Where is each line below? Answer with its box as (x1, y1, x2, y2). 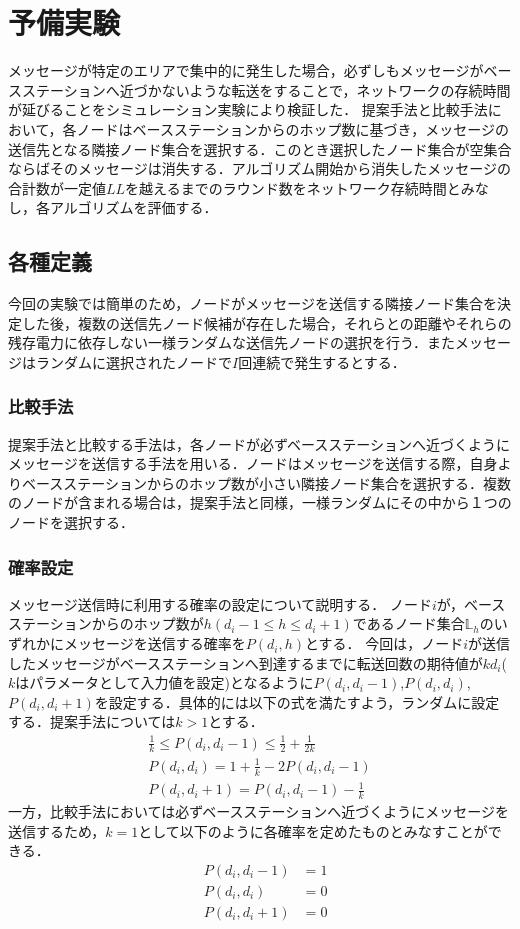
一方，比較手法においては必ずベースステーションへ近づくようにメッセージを (8, 801, 510, 822)
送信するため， (8, 820, 106, 841)
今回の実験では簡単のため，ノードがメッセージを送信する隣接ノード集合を (8, 293, 498, 314)
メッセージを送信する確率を (63, 633, 246, 654)
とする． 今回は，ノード (304, 633, 464, 654)
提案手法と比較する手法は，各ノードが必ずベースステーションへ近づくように (8, 433, 511, 454)
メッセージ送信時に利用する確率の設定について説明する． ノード (8, 593, 432, 614)
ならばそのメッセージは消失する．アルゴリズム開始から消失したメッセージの (8, 158, 512, 179)
